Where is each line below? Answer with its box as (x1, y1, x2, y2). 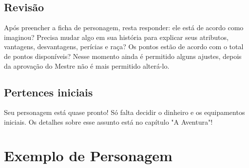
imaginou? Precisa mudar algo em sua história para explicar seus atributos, (4, 32, 229, 42)
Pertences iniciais (4, 84, 93, 99)
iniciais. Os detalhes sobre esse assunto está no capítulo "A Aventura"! (4, 116, 213, 127)
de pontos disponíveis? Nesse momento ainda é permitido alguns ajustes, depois (4, 51, 242, 61)
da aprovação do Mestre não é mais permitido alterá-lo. (4, 60, 170, 71)
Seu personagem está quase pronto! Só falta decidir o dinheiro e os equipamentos (4, 107, 245, 117)
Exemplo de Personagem (4, 145, 172, 165)
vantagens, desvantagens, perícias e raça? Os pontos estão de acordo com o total (4, 41, 244, 52)
